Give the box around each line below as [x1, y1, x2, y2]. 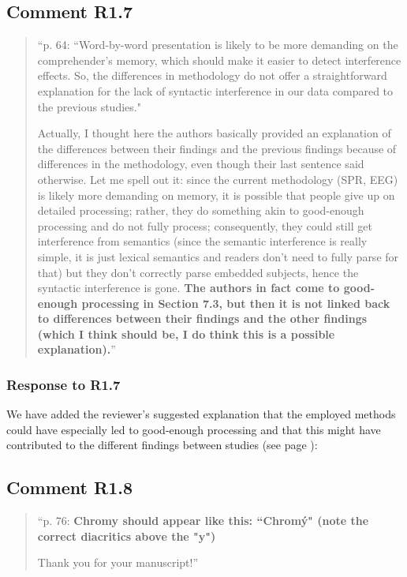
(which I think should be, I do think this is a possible [37, 325, 335, 342]
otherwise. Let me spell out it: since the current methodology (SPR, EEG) [37, 170, 398, 187]
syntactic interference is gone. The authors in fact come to [37, 279, 340, 296]
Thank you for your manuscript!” [37, 554, 199, 571]
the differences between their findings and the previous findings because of [37, 140, 397, 156]
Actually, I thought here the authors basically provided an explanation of [37, 125, 391, 141]
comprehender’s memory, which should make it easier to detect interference [37, 51, 401, 68]
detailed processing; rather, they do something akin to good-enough [37, 202, 364, 219]
